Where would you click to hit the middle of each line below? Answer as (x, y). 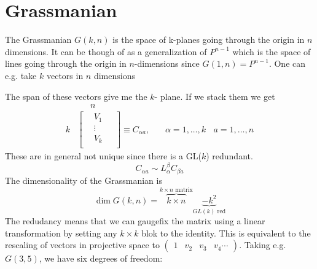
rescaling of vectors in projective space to (82, 245)
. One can (287, 63)
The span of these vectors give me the (76, 96)
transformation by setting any (61, 233)
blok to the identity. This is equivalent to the (226, 233)
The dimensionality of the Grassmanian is (84, 180)
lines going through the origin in (66, 63)
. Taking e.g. (263, 245)
